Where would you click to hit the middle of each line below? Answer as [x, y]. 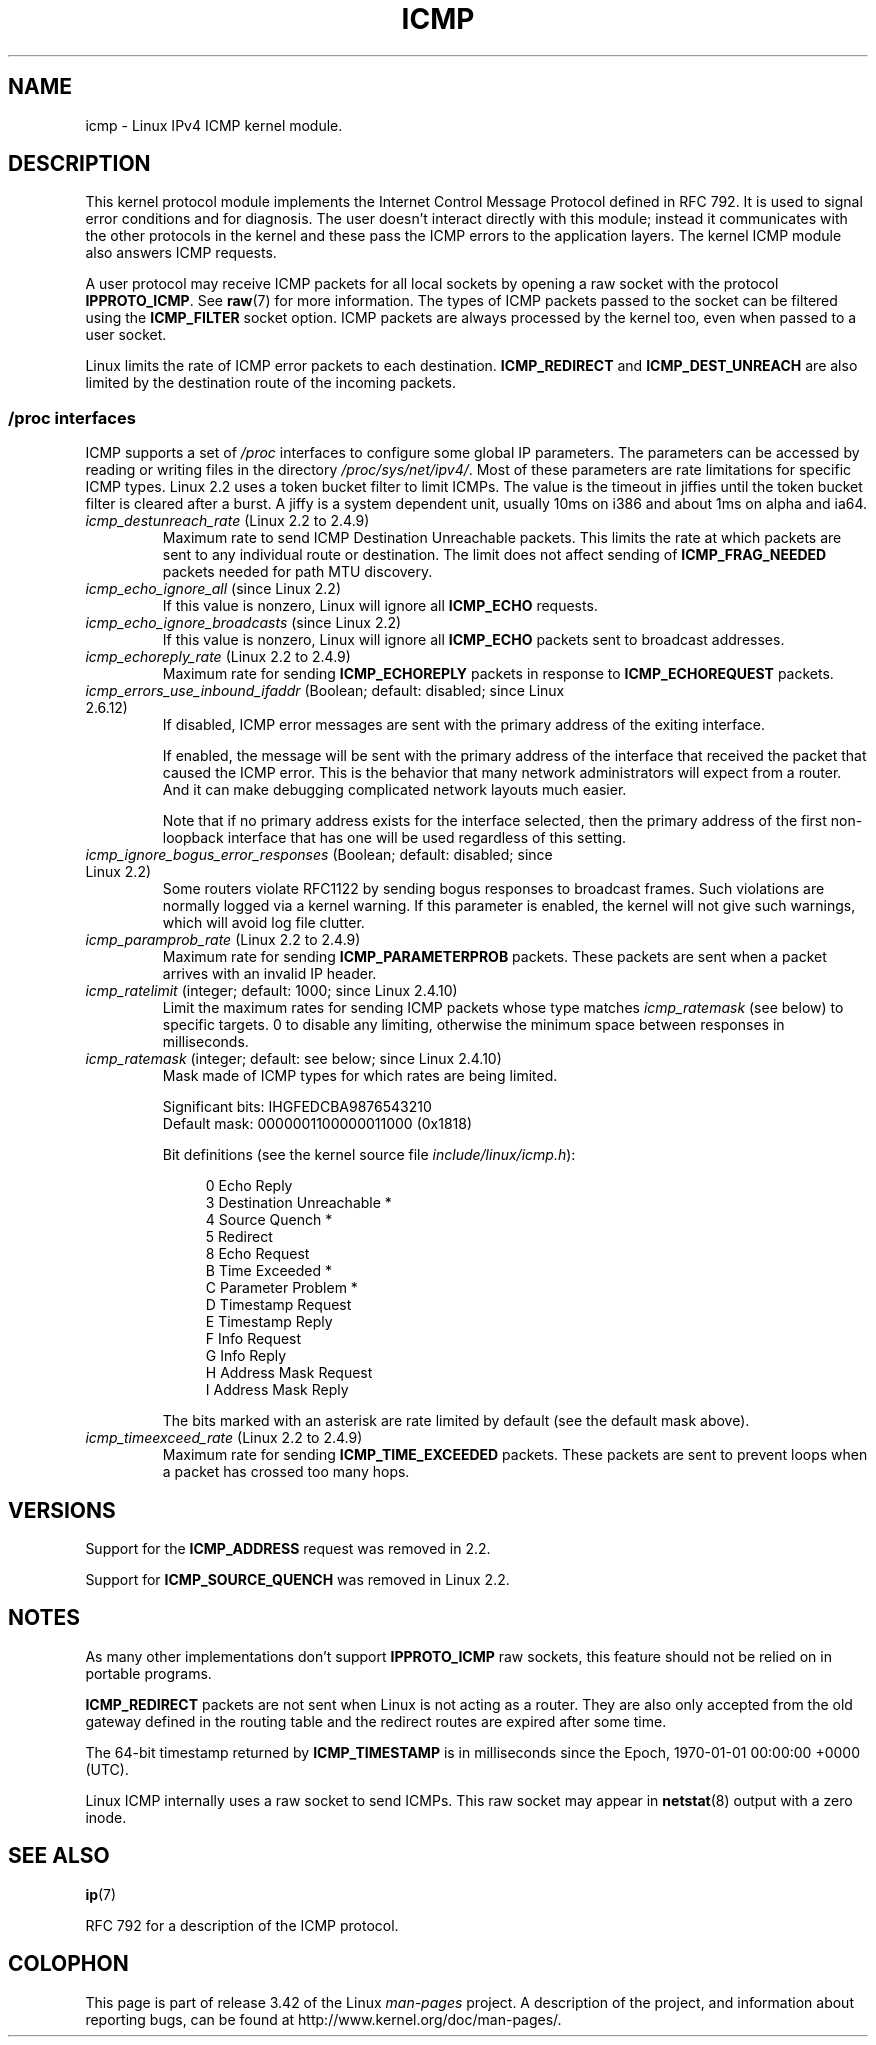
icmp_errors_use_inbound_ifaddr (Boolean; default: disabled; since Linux [325, 691]
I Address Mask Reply [277, 1390]
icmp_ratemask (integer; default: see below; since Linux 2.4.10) [293, 1059]
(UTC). [107, 1769]
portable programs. [148, 1673]
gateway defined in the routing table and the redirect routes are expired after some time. [376, 1721]
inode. [106, 1817]
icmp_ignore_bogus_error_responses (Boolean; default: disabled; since [319, 855]
